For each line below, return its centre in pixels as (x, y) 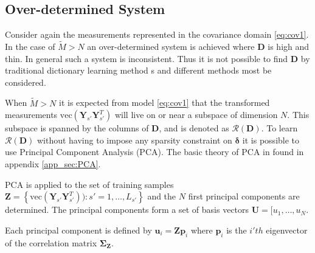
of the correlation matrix (51, 242)
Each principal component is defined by (78, 230)
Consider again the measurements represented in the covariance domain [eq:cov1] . (157, 34)
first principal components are (244, 196)
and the (162, 196)
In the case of (30, 47)
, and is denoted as (194, 128)
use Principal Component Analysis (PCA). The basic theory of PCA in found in (154, 152)
